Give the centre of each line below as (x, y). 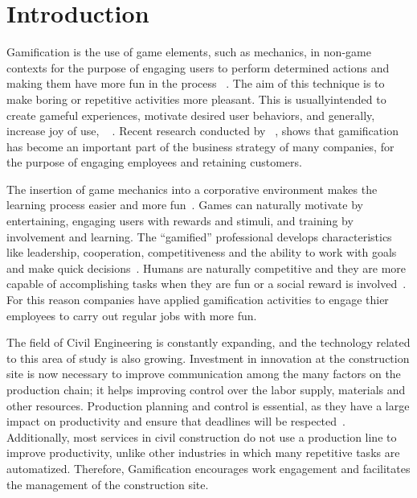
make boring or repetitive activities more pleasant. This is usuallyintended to (196, 99)
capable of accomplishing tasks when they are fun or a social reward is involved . (206, 284)
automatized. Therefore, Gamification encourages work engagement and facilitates (208, 468)
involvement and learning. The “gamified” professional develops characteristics (199, 236)
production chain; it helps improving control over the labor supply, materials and (206, 389)
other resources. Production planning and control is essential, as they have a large (208, 405)
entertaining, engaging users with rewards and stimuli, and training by (180, 221)
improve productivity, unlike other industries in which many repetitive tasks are (203, 453)
